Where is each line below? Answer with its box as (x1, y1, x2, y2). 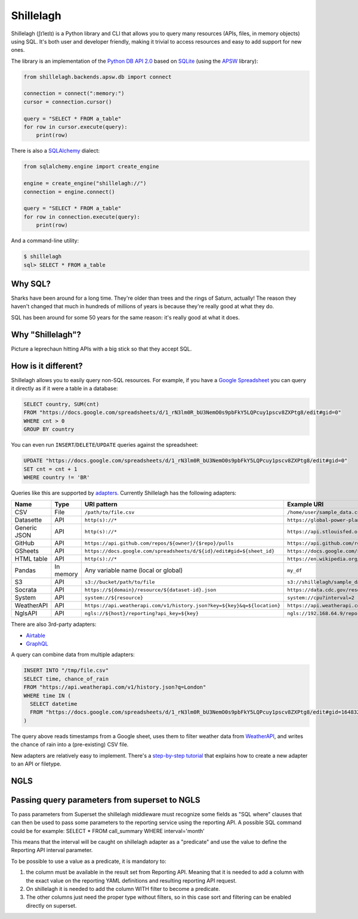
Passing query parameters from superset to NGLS (11, 795, 200, 805)
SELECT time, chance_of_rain (23, 675, 109, 682)
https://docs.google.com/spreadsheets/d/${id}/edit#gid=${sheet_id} (84, 548, 275, 554)
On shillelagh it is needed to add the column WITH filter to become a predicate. (26, 885, 220, 892)
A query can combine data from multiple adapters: (11, 651, 135, 658)
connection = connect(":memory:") (23, 90, 125, 97)
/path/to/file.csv (84, 509, 135, 515)
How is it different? (11, 361, 83, 371)
